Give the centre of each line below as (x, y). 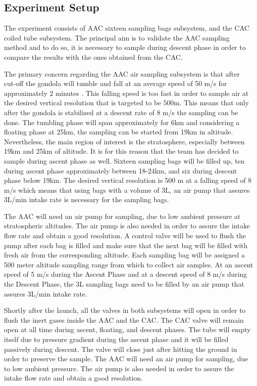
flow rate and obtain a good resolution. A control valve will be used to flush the (125, 236)
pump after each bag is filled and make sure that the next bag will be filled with (126, 245)
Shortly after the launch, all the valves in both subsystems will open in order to (125, 310)
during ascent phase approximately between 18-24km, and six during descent (121, 170)
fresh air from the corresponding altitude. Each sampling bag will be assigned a (125, 255)
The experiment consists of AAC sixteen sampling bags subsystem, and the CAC (127, 28)
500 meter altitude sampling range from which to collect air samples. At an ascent (129, 264)
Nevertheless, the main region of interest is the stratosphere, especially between (125, 141)
